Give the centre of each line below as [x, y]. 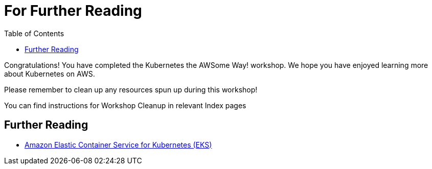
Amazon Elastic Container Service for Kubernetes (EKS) [118, 144]
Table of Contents [34, 33]
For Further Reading [73, 11]
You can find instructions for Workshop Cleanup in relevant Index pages [125, 105]
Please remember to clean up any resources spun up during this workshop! [131, 89]
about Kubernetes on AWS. [50, 74]
